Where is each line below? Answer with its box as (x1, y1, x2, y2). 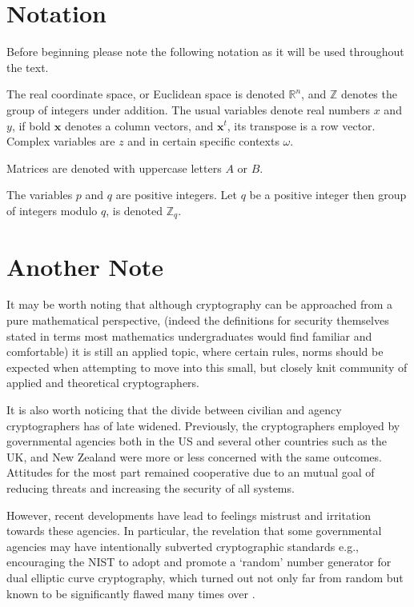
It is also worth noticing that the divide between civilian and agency (6, 401, 342, 418)
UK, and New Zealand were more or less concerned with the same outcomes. (6, 448, 382, 465)
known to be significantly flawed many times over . (6, 585, 255, 601)
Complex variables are (6, 133, 115, 150)
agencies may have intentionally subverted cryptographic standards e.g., (6, 537, 359, 554)
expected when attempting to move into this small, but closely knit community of (6, 358, 408, 375)
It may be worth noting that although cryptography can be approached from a (6, 296, 393, 313)
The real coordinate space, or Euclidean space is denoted (6, 86, 285, 102)
